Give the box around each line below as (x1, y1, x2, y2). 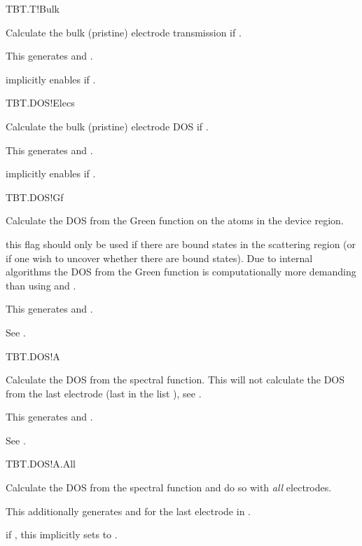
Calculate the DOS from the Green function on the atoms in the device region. (6, 213, 344, 228)
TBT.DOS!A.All (6, 456, 76, 471)
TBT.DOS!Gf (6, 189, 64, 204)
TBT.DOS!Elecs (6, 95, 75, 110)
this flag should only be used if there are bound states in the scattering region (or (6, 236, 356, 251)
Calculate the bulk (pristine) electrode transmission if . (6, 25, 242, 39)
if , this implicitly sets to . (6, 527, 118, 542)
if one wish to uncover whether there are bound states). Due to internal (6, 250, 313, 265)
